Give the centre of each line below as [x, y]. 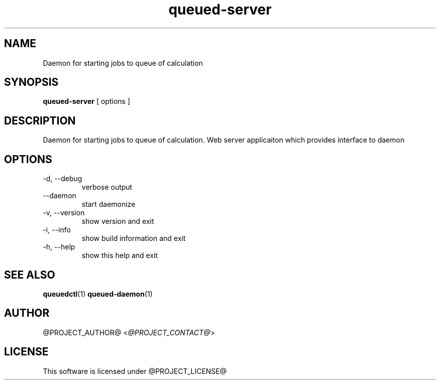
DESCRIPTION [40, 120]
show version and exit [118, 221]
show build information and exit [134, 238]
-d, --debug [63, 179]
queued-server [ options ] [87, 101]
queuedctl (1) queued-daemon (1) [98, 294]
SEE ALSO [30, 275]
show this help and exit [120, 255]
